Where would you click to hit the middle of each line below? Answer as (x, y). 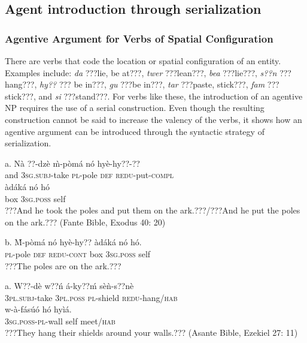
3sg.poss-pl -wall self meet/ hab (60, 321)
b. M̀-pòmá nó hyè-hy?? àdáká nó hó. (73, 242)
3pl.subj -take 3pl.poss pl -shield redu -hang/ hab (91, 297)
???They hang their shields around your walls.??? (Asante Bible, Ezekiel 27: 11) (151, 333)
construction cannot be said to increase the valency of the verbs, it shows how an (153, 119)
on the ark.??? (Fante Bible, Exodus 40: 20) (85, 222)
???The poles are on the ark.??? (63, 265)
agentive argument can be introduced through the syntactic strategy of (135, 131)
